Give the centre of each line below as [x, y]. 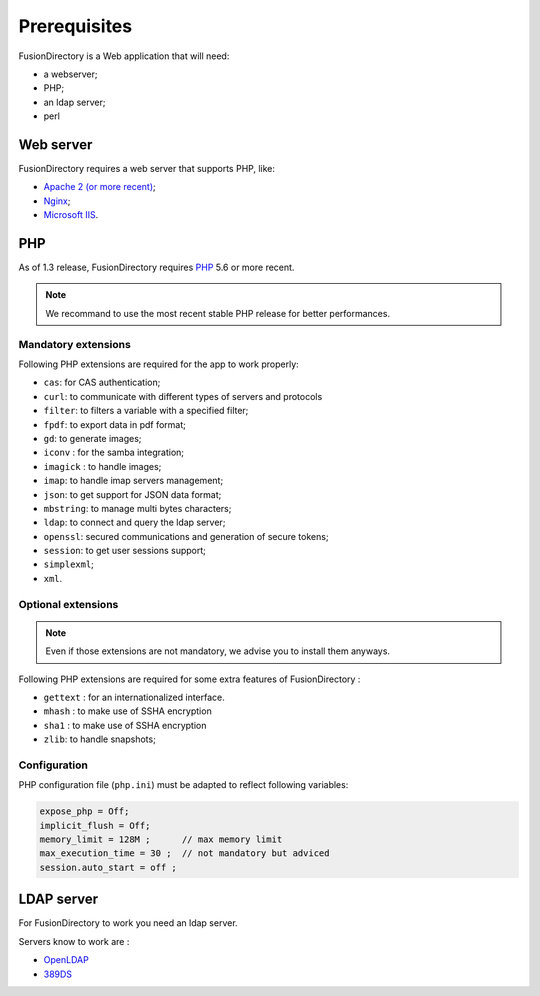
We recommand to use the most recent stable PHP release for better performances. [217, 313]
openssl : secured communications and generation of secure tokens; [186, 536]
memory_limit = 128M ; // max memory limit [161, 839]
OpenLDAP [66, 960]
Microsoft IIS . [71, 215]
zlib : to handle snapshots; [100, 739]
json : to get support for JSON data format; [132, 494]
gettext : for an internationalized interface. [134, 697]
